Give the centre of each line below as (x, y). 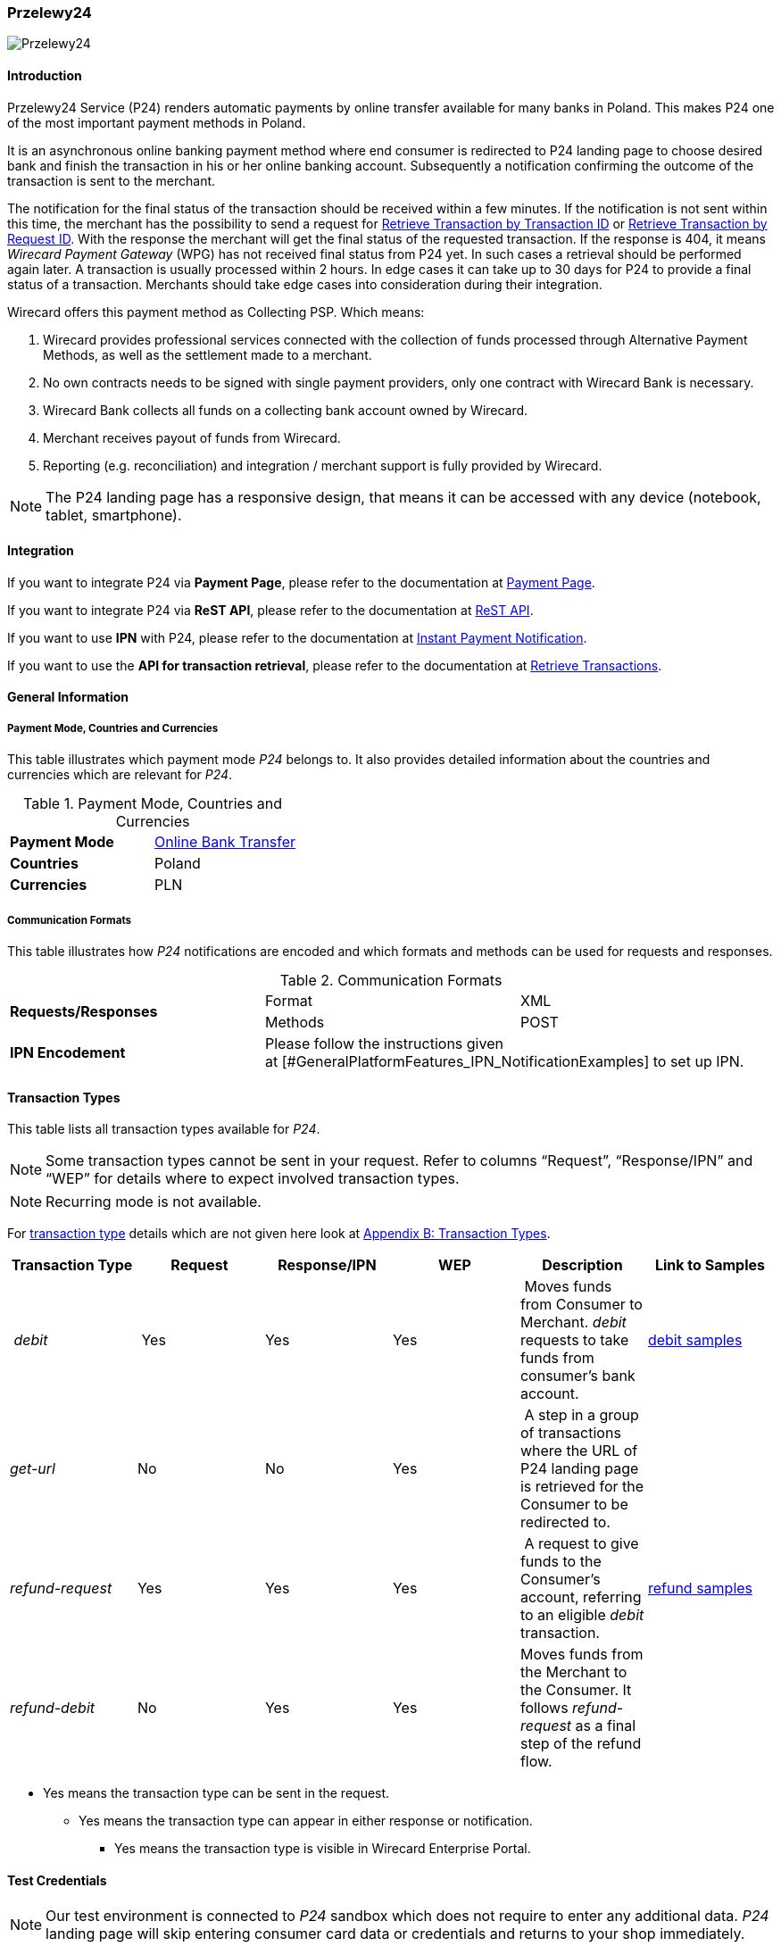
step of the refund (581, 1744)
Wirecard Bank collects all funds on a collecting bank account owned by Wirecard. (286, 410)
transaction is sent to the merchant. (112, 180)
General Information (68, 697)
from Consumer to (581, 1305)
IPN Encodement (68, 1052)
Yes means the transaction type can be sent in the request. (216, 1793)
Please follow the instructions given (384, 1043)
